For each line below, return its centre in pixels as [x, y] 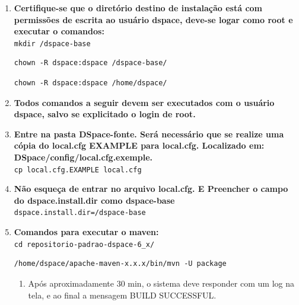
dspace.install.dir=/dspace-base [80, 213]
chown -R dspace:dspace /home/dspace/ [90, 83]
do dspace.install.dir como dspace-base [94, 200]
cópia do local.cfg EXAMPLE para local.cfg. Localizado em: [139, 145]
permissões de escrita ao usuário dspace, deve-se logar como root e [153, 19]
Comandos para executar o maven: [86, 232]
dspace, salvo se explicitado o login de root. [105, 114]
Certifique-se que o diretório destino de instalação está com [138, 8]
